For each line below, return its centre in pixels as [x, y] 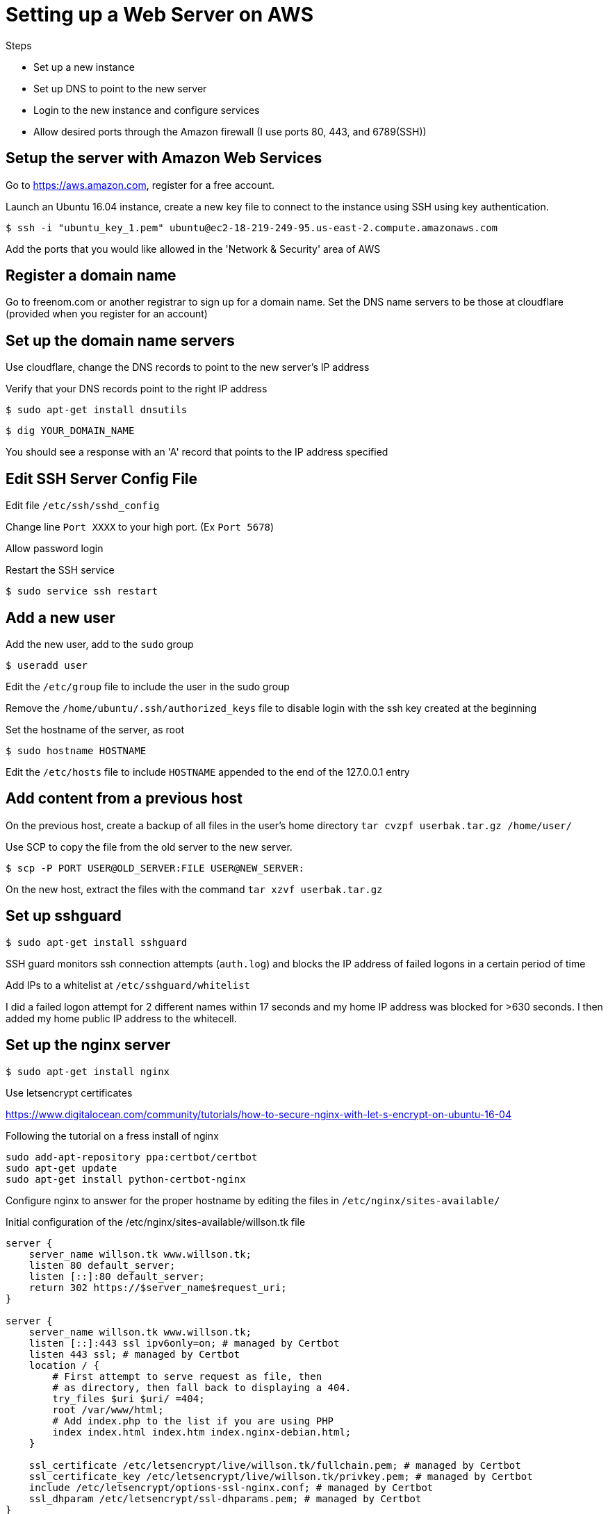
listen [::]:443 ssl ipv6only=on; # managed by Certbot [184, 1343]
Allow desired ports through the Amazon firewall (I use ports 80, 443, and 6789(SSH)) [230, 131]
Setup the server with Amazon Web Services [164, 158]
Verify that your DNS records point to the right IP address [137, 389]
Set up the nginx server [88, 1045]
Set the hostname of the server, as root [95, 729]
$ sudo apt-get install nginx [88, 1071]
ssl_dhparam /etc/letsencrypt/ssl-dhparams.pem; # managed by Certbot [225, 1498]
